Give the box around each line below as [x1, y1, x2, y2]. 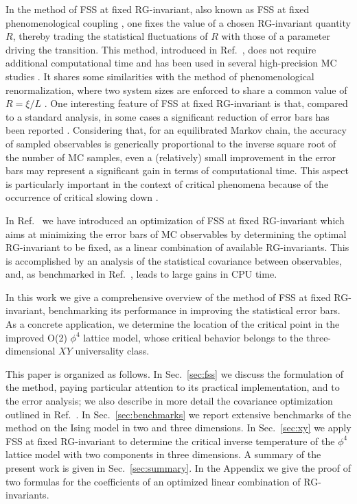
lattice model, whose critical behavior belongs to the [83, 330, 303, 344]
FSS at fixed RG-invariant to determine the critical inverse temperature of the [5, 433, 335, 448]
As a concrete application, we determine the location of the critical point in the [5, 317, 340, 331]
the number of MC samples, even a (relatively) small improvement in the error [5, 149, 336, 164]
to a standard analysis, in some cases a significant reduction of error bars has [5, 109, 330, 123]
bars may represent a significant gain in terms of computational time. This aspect [5, 163, 349, 178]
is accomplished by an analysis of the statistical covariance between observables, [5, 253, 342, 267]
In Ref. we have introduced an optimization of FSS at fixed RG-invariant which [5, 213, 345, 227]
